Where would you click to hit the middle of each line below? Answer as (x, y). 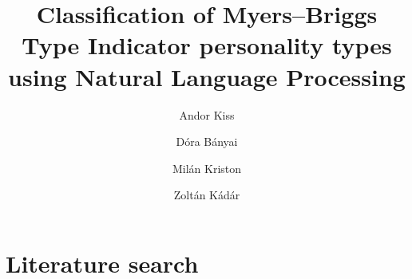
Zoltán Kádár (207, 195)
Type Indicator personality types (207, 45)
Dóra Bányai (207, 141)
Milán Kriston (207, 168)
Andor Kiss (207, 114)
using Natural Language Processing (207, 76)
